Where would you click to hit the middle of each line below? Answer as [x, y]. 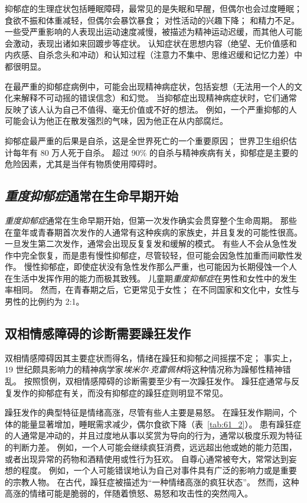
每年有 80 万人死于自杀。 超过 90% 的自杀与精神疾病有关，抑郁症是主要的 [155, 152]
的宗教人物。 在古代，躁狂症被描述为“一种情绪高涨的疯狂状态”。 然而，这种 [152, 481]
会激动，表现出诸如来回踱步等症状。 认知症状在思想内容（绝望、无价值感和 [151, 43]
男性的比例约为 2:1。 [45, 301]
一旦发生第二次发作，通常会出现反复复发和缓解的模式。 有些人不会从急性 [147, 244]
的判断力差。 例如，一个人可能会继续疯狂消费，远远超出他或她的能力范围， [151, 447]
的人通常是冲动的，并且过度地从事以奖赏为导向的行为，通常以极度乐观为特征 [153, 435]
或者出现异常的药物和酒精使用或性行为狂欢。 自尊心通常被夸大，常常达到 [147, 458]
